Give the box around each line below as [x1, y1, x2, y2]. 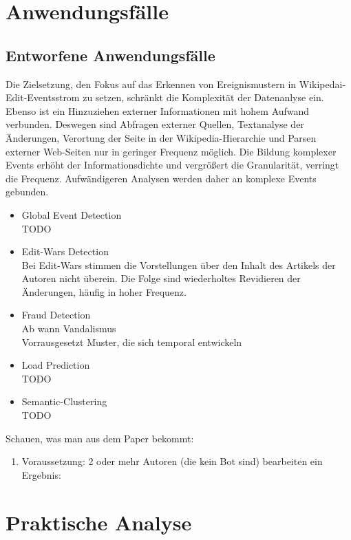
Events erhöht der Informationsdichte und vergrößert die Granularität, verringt [6, 158, 339, 172]
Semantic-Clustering [21, 394, 107, 409]
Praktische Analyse [6, 508, 192, 536]
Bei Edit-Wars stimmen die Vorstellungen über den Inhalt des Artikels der [21, 257, 336, 272]
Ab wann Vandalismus [21, 321, 116, 336]
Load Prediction [21, 358, 90, 372]
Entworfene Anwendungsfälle [6, 44, 215, 65]
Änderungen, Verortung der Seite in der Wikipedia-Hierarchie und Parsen [6, 130, 317, 144]
